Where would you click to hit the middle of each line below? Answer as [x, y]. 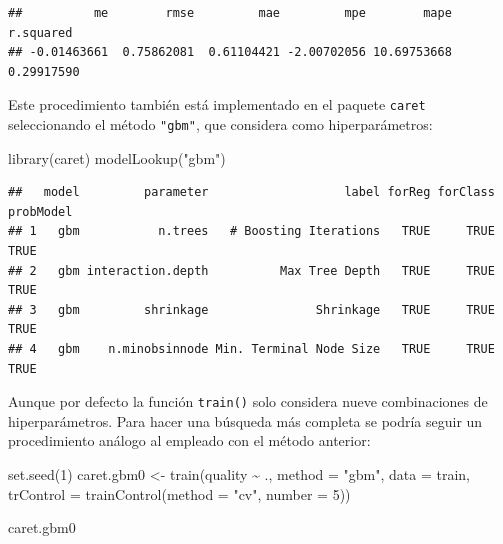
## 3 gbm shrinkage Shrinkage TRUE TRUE [251, 309]
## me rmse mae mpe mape [230, 13]
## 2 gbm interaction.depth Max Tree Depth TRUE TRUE [251, 270]
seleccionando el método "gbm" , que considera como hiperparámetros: [220, 124]
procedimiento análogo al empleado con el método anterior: [189, 440]
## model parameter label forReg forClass [251, 192]
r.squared [40, 32]
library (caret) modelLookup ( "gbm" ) [117, 157]
